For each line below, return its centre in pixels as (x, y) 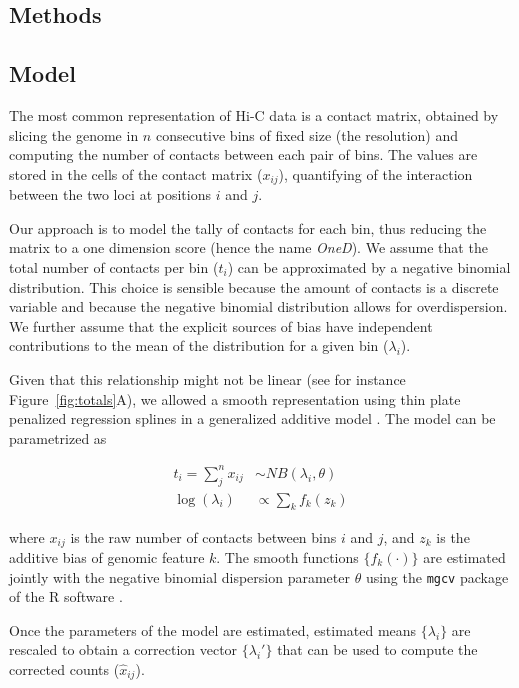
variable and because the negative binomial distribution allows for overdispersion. (258, 306)
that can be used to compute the (377, 649)
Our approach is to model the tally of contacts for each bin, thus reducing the (248, 227)
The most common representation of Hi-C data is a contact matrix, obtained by (254, 114)
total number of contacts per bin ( (114, 267)
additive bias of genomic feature (107, 556)
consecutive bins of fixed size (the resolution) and (307, 134)
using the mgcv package (437, 576)
